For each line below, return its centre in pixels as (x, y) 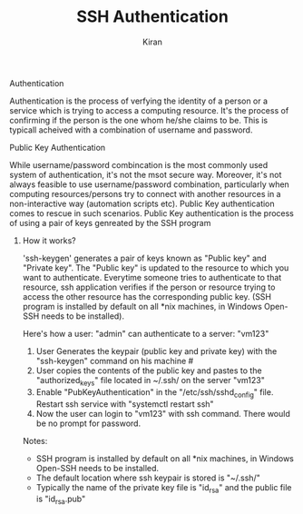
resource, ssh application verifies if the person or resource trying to (149, 287)
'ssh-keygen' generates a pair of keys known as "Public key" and (144, 258)
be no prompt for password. (88, 423)
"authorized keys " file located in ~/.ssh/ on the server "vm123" (150, 381)
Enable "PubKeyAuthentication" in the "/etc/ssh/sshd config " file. (155, 393)
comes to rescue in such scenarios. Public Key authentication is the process (152, 213)
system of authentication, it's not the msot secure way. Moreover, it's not (146, 174)
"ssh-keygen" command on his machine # (115, 361)
